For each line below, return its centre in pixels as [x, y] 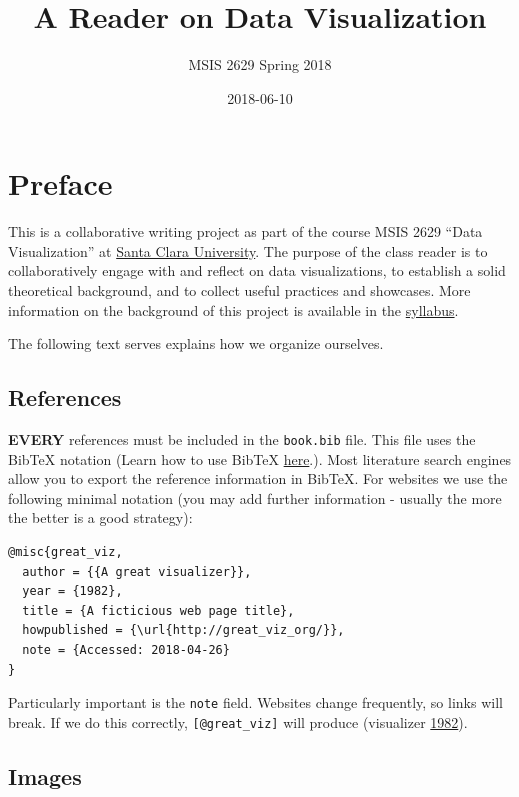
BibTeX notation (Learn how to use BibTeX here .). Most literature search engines [260, 458]
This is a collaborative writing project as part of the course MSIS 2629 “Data [245, 231]
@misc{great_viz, [65, 552]
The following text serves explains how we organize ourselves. [196, 343]
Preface [60, 183]
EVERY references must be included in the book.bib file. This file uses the [242, 439]
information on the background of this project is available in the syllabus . [233, 309]
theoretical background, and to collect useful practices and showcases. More [239, 290]
